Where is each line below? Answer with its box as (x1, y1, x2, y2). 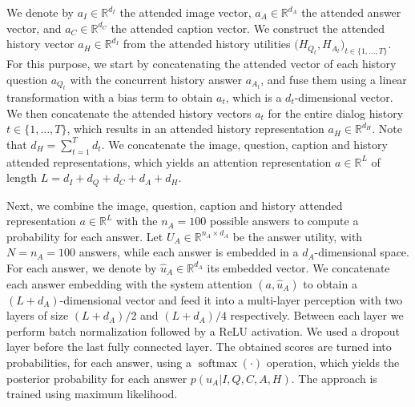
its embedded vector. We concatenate (207, 259, 390, 276)
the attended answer (301, 4, 401, 20)
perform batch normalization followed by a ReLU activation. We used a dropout (6, 322, 401, 339)
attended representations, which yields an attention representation (6, 153, 332, 170)
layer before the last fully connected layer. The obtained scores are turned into (6, 338, 392, 355)
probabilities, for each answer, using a (6, 353, 191, 370)
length (6, 169, 38, 186)
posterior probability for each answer (6, 369, 187, 386)
